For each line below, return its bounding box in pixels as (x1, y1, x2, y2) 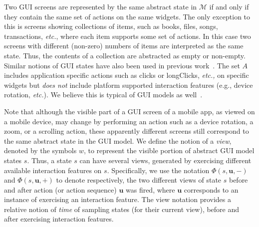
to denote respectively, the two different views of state (56, 175, 222, 185)
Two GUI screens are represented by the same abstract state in (4, 1, 197, 11)
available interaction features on (4, 165, 102, 175)
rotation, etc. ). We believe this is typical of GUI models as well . (4, 89, 203, 100)
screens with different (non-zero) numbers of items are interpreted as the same (4, 40, 244, 51)
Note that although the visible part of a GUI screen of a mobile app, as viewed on (4, 106, 255, 116)
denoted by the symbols (4, 145, 77, 156)
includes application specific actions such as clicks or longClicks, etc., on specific (4, 70, 249, 80)
